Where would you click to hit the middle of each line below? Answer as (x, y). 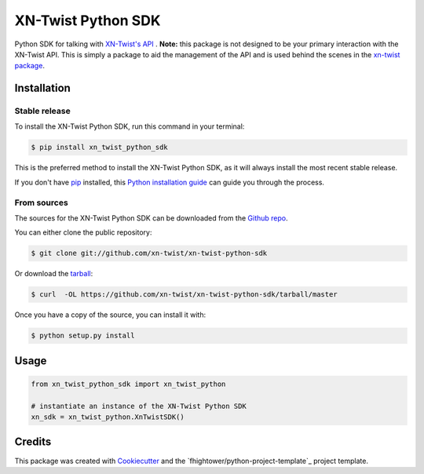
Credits (33, 442)
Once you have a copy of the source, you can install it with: (110, 315)
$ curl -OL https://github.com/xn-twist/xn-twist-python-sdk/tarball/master (184, 295)
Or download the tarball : (54, 274)
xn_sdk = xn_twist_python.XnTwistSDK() (108, 417)
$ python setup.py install (83, 336)
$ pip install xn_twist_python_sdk (99, 148)
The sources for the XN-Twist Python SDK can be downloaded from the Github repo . (151, 218)
